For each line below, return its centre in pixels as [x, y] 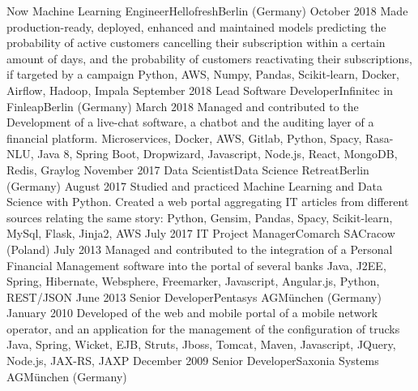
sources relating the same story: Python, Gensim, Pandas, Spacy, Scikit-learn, [200, 217]
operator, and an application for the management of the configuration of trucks [203, 328]
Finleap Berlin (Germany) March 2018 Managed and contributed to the [183, 106]
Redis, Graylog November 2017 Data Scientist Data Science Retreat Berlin [188, 169]
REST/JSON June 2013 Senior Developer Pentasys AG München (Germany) [194, 296]
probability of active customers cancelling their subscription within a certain [196, 43]
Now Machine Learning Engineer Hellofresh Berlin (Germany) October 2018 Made [207, 11]
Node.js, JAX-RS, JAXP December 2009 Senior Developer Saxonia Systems [193, 361]
